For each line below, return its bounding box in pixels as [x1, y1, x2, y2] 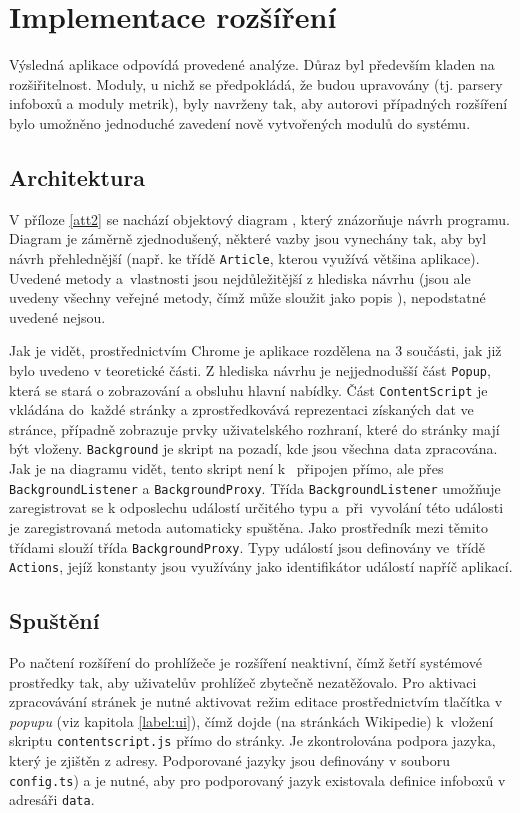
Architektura [9, 161, 146, 192]
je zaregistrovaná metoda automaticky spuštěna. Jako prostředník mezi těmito [9, 516, 488, 537]
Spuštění [9, 605, 100, 636]
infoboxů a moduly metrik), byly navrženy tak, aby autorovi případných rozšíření [9, 93, 508, 114]
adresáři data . [9, 789, 95, 810]
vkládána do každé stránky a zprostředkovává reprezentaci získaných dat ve [9, 399, 474, 420]
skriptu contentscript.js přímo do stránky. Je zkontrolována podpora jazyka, [9, 730, 496, 751]
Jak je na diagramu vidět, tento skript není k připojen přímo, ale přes [9, 458, 444, 479]
